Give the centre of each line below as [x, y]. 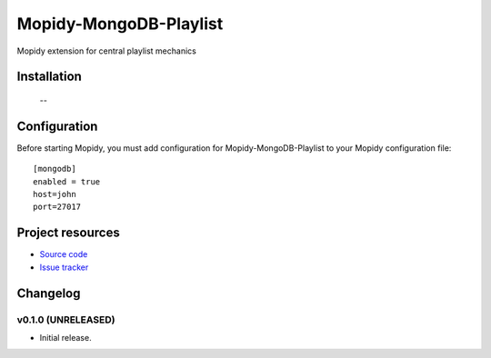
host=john [55, 194]
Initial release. [65, 337]
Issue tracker [64, 267]
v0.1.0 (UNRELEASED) [66, 320]
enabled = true [67, 181]
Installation [49, 77]
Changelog [49, 293]
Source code [64, 254]
